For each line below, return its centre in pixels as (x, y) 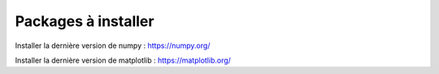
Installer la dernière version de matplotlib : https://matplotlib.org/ (123, 60)
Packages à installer (85, 21)
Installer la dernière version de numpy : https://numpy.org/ (113, 46)
